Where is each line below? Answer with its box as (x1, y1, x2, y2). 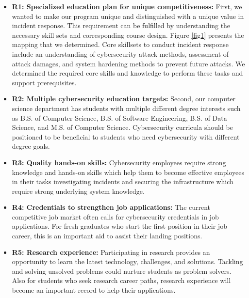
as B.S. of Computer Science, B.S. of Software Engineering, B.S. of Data (12, 112, 227, 123)
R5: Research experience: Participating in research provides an (12, 247, 210, 257)
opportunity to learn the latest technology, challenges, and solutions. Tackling (12, 256, 243, 267)
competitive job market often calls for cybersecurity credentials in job (12, 211, 219, 221)
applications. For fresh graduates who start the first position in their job (12, 221, 227, 231)
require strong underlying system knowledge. (12, 186, 145, 196)
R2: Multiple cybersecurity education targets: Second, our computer (12, 94, 236, 104)
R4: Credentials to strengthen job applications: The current (12, 202, 211, 212)
